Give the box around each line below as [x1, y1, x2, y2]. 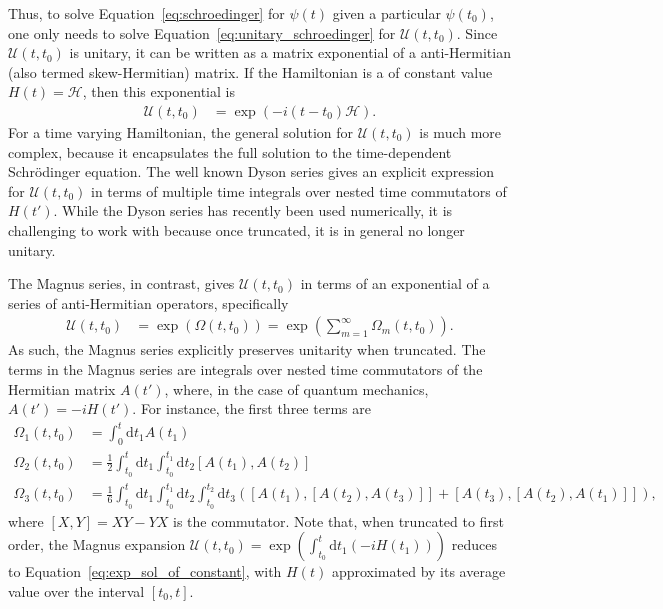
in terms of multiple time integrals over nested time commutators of [91, 180, 507, 201]
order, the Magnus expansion [8, 534, 186, 555]
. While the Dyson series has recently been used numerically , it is [53, 200, 453, 221]
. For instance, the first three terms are [132, 398, 371, 419]
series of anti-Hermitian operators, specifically [8, 292, 289, 313]
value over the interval [8, 580, 145, 601]
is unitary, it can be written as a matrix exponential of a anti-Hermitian [69, 42, 511, 63]
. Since [456, 22, 498, 43]
